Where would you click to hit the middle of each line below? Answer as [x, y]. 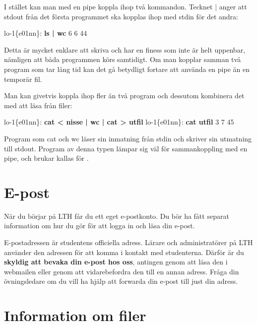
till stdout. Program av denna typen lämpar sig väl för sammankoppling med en [126, 148]
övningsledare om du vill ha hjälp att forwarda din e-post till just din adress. [121, 281]
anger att [233, 6]
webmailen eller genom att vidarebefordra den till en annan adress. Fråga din [122, 271]
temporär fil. [23, 79]
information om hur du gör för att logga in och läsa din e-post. [99, 226]
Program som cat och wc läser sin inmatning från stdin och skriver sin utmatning [128, 138]
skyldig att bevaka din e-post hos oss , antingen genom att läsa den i [116, 262]
